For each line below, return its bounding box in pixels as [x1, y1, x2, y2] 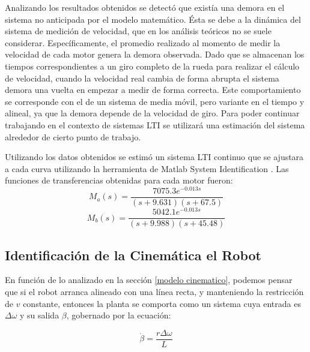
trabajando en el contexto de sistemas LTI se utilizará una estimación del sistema [5, 118, 305, 131]
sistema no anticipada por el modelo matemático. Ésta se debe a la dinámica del [5, 13, 301, 25]
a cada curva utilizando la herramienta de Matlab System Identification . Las [5, 162, 289, 175]
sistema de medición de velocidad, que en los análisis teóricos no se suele [5, 25, 272, 37]
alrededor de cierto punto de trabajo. [5, 130, 141, 143]
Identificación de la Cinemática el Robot [5, 245, 261, 264]
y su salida [20, 309, 59, 321]
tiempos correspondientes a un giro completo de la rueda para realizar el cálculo [5, 59, 300, 72]
